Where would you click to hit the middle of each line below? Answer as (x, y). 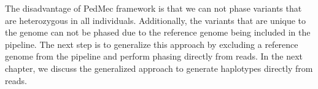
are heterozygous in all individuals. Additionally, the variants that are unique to (156, 20)
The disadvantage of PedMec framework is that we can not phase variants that (153, 8)
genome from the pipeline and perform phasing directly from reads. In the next (154, 56)
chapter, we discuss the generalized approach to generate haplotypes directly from (159, 68)
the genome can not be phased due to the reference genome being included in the (158, 32)
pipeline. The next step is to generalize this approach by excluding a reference (152, 44)
